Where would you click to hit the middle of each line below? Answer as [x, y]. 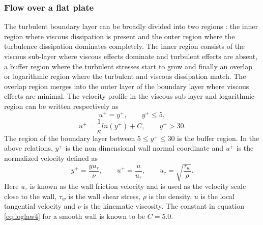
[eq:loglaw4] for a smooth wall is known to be [75, 216]
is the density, [170, 196]
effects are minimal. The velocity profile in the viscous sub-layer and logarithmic [129, 96]
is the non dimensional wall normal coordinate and [144, 148]
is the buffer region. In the [218, 138]
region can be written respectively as [61, 106]
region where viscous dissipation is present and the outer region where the [120, 36]
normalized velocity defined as [51, 158]
